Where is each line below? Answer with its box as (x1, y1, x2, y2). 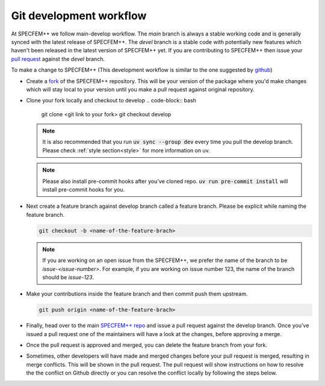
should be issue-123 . (42, 273, 94, 281)
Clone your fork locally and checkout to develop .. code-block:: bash (26, 97, 197, 104)
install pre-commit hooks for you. (42, 186, 125, 193)
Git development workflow (11, 9, 147, 22)
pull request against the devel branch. (11, 55, 105, 63)
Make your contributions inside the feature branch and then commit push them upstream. (26, 290, 248, 297)
